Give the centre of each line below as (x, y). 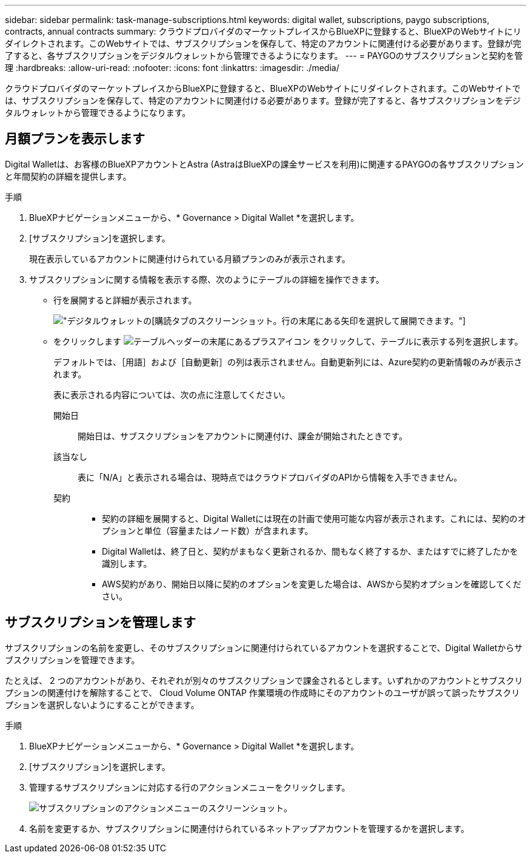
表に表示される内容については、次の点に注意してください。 (172, 394)
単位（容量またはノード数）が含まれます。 (229, 530)
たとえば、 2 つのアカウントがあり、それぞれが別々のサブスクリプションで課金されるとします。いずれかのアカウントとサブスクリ (264, 680)
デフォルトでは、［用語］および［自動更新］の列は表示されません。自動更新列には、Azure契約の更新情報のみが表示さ (288, 362)
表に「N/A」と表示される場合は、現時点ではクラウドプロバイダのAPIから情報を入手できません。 (270, 477)
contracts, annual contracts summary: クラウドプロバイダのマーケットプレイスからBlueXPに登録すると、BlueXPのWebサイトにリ (263, 31)
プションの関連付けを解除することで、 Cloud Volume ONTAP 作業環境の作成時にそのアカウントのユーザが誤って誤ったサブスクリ (262, 692)
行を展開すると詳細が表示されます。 (125, 300)
